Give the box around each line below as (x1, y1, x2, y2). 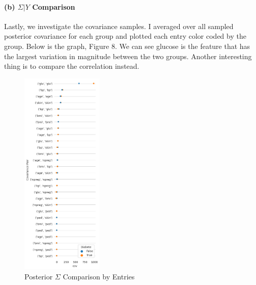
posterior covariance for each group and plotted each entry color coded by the (4, 31, 246, 41)
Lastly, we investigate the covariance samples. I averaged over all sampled (4, 20, 234, 31)
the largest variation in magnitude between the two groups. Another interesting (4, 50, 252, 61)
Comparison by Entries (63, 271, 135, 281)
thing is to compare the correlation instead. (4, 61, 139, 71)
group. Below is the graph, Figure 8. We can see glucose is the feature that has (4, 40, 250, 51)
